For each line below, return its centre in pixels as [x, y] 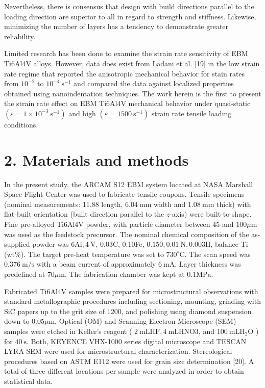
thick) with [234, 204]
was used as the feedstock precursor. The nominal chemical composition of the [127, 234]
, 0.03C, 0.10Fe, [120, 244]
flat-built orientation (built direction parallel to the [84, 214]
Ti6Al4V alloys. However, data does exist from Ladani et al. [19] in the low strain [132, 63]
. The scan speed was [218, 254]
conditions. [21, 124]
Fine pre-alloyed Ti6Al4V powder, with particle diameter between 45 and [119, 224]
